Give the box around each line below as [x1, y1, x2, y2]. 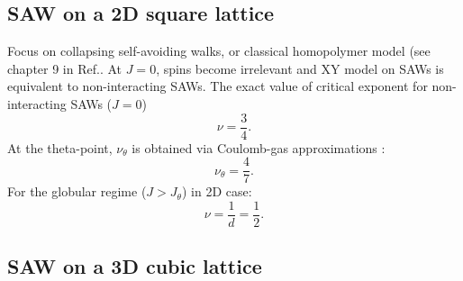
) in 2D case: [181, 182, 252, 201]
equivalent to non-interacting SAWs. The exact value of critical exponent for [7, 77, 428, 95]
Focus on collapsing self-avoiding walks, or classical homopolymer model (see [7, 41, 431, 60]
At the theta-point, [7, 138, 113, 157]
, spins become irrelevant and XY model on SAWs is [156, 59, 444, 77]
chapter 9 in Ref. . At [7, 59, 123, 77]
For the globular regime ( [7, 182, 147, 201]
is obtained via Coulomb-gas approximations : [132, 138, 386, 157]
